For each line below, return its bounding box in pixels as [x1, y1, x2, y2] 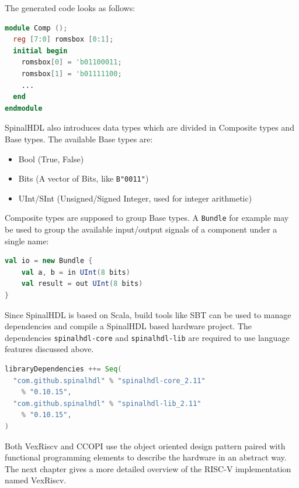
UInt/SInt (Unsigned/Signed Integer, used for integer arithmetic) [18, 192, 252, 204]
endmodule [5, 104, 43, 112]
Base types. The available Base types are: [5, 132, 153, 145]
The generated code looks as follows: [5, 2, 135, 13]
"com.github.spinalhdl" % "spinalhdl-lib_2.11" [13, 399, 201, 408]
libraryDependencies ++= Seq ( [5, 365, 122, 374]
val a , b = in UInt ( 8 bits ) [21, 268, 130, 277]
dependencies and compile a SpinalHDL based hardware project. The [5, 320, 252, 332]
